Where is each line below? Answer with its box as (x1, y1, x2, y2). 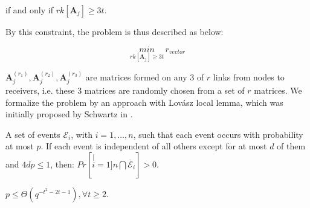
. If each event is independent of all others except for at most (40, 140, 267, 152)
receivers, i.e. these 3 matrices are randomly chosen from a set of (5, 84, 245, 97)
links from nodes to (213, 70, 285, 83)
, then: (50, 158, 74, 171)
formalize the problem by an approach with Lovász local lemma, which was (5, 96, 283, 108)
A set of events (5, 128, 60, 140)
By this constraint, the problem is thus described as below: (5, 25, 224, 37)
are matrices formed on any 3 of (85, 70, 204, 83)
